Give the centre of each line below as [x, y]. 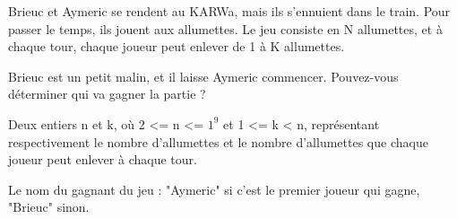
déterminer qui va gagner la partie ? [107, 94]
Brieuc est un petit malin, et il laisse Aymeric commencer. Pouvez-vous [203, 76]
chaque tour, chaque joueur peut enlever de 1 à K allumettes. [177, 46]
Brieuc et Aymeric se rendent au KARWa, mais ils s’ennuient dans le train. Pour [229, 11]
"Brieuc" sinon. [49, 207]
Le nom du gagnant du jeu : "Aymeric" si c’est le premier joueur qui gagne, [214, 189]
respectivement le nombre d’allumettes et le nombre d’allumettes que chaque [218, 141]
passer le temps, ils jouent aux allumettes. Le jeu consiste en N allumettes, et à [225, 28]
